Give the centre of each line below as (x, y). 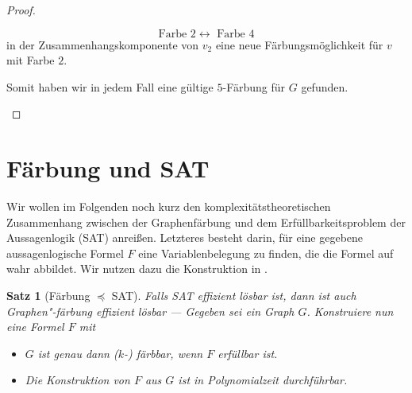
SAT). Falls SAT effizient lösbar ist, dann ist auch (234, 296)
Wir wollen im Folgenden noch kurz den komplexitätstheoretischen (169, 206)
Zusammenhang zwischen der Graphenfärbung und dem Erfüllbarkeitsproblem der (206, 222)
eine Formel (35, 327)
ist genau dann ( (78, 353)
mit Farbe (31, 60)
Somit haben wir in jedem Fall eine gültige (110, 86)
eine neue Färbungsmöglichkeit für (299, 44)
